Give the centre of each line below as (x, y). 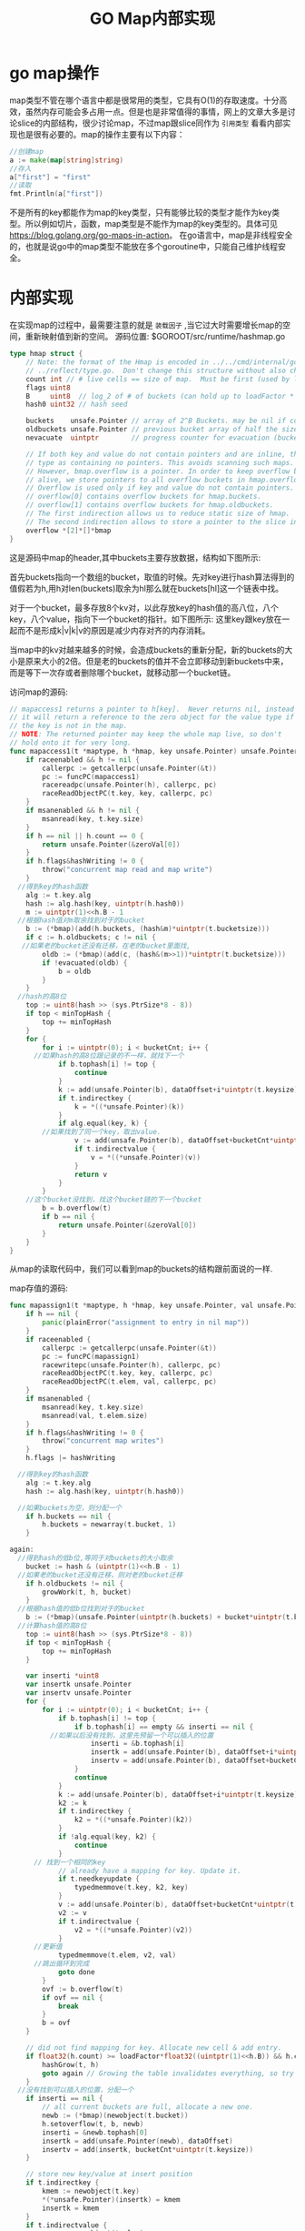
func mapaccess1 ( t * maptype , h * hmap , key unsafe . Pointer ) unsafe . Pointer (154, 751)
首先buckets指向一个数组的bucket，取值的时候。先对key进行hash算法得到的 (152, 577)
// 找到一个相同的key (69, 1862)
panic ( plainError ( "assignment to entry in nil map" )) (146, 1323)
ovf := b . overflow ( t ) (83, 1989)
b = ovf (56, 2023)
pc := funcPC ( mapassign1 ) (91, 1356)
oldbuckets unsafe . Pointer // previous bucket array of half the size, (164, 430)
